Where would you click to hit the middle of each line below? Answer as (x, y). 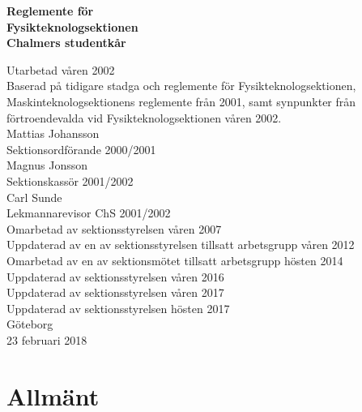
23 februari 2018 (47, 339)
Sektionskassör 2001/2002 (70, 180)
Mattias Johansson (53, 133)
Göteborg (30, 324)
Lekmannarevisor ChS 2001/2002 (89, 213)
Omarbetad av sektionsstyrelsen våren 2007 (114, 228)
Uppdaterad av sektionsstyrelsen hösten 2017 (118, 308)
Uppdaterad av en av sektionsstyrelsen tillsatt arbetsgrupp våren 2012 (181, 245)
